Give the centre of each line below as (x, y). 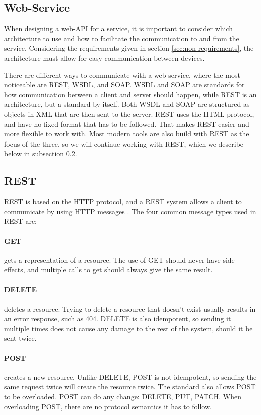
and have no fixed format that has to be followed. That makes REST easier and (127, 124)
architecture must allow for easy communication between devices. (104, 57)
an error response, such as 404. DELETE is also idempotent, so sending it (118, 318)
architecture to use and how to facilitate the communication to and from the (122, 38)
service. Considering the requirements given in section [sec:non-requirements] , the (129, 48)
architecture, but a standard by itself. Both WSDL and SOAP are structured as (127, 104)
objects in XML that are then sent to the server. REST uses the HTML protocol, (129, 114)
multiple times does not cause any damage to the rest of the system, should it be (128, 328)
